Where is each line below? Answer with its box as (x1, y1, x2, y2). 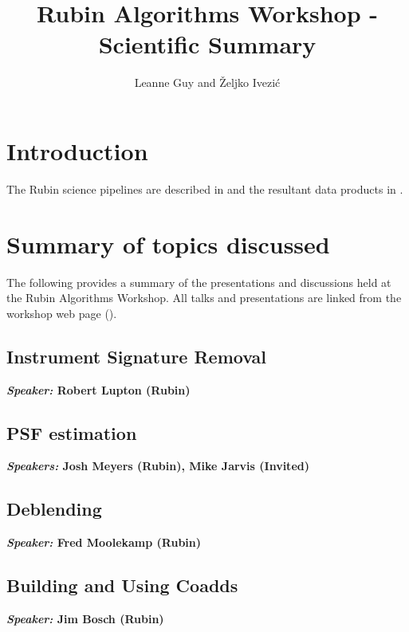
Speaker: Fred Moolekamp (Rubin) (6, 534, 202, 551)
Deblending (6, 497, 102, 521)
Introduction (6, 134, 148, 167)
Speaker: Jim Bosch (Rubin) (6, 610, 164, 626)
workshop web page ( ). (6, 304, 117, 321)
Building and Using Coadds (6, 573, 238, 598)
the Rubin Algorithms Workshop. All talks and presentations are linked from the (6, 289, 402, 306)
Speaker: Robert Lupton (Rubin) (6, 381, 191, 398)
